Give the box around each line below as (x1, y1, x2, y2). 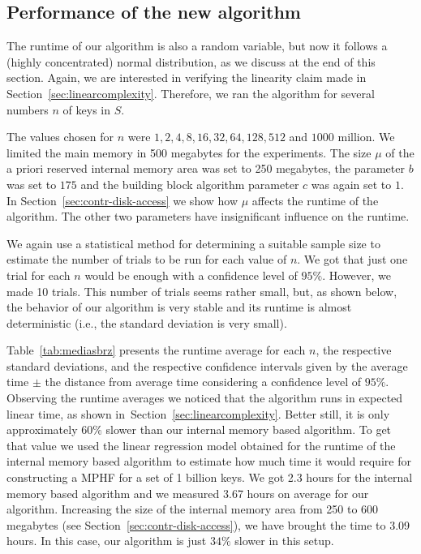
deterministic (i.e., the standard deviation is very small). (6, 314, 287, 331)
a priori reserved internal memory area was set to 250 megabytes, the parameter (6, 160, 405, 177)
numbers (6, 101, 49, 118)
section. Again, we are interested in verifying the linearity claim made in (6, 69, 367, 86)
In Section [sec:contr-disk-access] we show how (6, 191, 238, 208)
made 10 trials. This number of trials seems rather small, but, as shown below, (6, 282, 397, 299)
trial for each (6, 266, 71, 283)
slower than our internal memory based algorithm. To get (105, 421, 392, 438)
